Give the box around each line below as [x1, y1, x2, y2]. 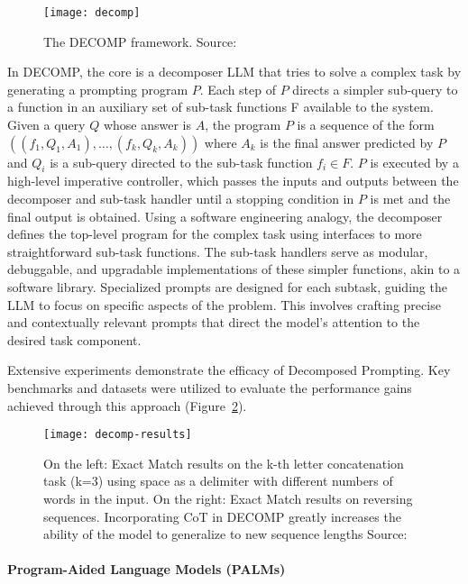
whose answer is [103, 115, 191, 134]
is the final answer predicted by [260, 132, 434, 151]
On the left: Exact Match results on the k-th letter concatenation [43, 453, 404, 472]
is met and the [370, 189, 451, 208]
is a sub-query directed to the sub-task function [50, 152, 313, 171]
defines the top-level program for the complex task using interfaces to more [7, 224, 422, 243]
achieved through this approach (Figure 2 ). [7, 396, 247, 415]
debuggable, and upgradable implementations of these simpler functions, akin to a [7, 260, 461, 278]
